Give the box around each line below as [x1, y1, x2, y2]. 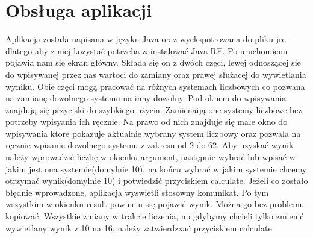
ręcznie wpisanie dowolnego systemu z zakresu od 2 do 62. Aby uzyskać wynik [5, 139, 294, 151]
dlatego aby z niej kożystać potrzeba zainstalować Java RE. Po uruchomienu [5, 44, 288, 57]
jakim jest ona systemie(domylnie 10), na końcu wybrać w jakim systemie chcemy [5, 162, 307, 175]
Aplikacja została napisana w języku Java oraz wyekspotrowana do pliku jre [5, 33, 286, 45]
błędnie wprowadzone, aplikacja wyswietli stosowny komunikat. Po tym [5, 186, 269, 198]
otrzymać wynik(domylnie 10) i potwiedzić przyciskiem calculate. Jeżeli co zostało [5, 174, 308, 187]
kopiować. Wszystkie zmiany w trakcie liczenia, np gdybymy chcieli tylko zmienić [5, 210, 304, 222]
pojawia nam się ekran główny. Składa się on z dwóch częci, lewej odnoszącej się [5, 56, 301, 69]
